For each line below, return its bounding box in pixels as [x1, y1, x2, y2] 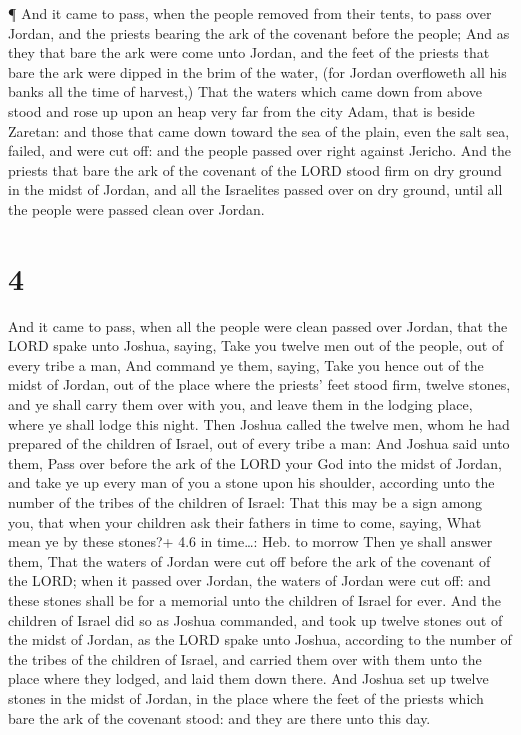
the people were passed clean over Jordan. [8, 198, 265, 219]
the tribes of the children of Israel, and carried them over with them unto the [8, 648, 482, 669]
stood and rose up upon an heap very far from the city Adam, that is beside [8, 100, 475, 121]
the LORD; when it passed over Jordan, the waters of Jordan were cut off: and [8, 570, 491, 591]
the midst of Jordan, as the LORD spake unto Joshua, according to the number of [8, 629, 512, 650]
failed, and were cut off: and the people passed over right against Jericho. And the [8, 140, 512, 161]
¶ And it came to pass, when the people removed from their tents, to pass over [8, 3, 492, 23]
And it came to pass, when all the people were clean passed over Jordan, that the [8, 315, 508, 336]
